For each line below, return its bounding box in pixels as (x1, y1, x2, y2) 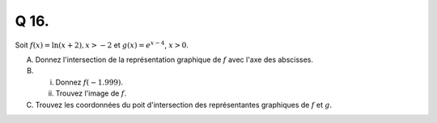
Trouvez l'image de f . (55, 88, 127, 98)
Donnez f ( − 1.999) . (55, 77, 124, 87)
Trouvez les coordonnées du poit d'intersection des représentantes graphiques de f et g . (35, 100, 333, 109)
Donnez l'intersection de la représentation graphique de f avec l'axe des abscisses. (35, 55, 314, 64)
